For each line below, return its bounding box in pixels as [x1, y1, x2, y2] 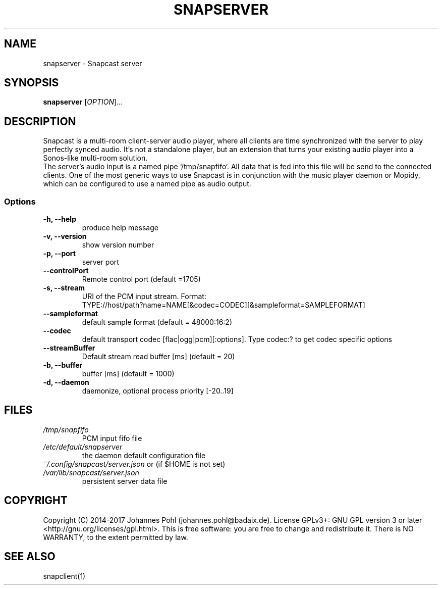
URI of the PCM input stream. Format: [82, 292, 206, 301]
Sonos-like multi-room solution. [43, 154, 148, 163]
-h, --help [43, 215, 76, 224]
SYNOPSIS [4, 76, 59, 89]
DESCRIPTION [4, 115, 76, 128]
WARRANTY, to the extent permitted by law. [43, 532, 188, 542]
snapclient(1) [43, 571, 86, 580]
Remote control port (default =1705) [82, 275, 201, 284]
